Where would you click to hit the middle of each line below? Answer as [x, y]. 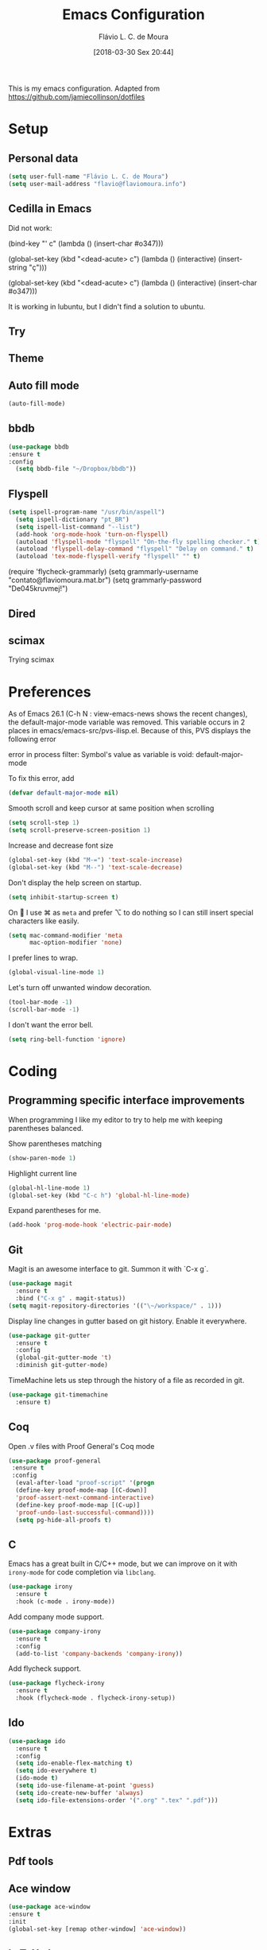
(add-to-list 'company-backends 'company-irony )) [99, 1653]
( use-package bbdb [39, 447]
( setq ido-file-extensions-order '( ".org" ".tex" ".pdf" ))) [117, 1800]
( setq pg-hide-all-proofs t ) [64, 1520]
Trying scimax [31, 660]
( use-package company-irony [55, 1631]
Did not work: [30, 227]
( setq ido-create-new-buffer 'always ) [80, 1793]
